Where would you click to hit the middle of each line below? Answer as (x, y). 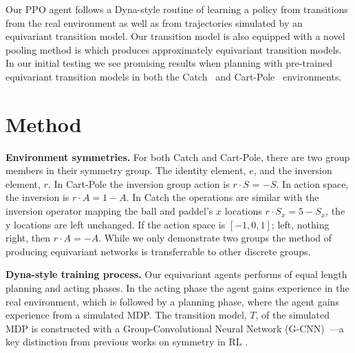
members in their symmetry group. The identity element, (126, 170)
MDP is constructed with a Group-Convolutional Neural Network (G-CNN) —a (175, 328)
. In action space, (312, 183)
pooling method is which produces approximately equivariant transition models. (174, 49)
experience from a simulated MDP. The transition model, (126, 315)
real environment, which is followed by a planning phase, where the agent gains (172, 301)
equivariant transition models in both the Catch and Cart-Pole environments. (174, 76)
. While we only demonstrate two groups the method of (215, 238)
